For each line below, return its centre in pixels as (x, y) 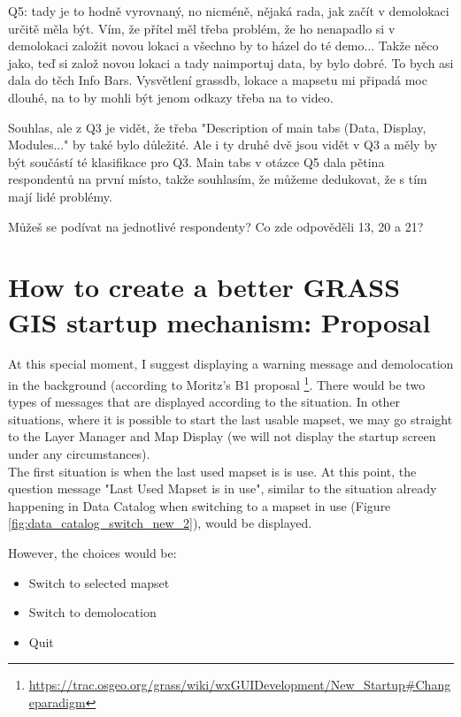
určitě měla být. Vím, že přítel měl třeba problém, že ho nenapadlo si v (202, 28)
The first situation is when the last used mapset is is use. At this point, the (212, 471)
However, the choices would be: (92, 553)
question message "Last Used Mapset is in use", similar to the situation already (223, 488)
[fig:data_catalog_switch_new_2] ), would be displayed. (160, 523)
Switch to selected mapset (99, 582)
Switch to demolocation (92, 612)
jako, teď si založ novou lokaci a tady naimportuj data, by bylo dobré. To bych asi (231, 62)
